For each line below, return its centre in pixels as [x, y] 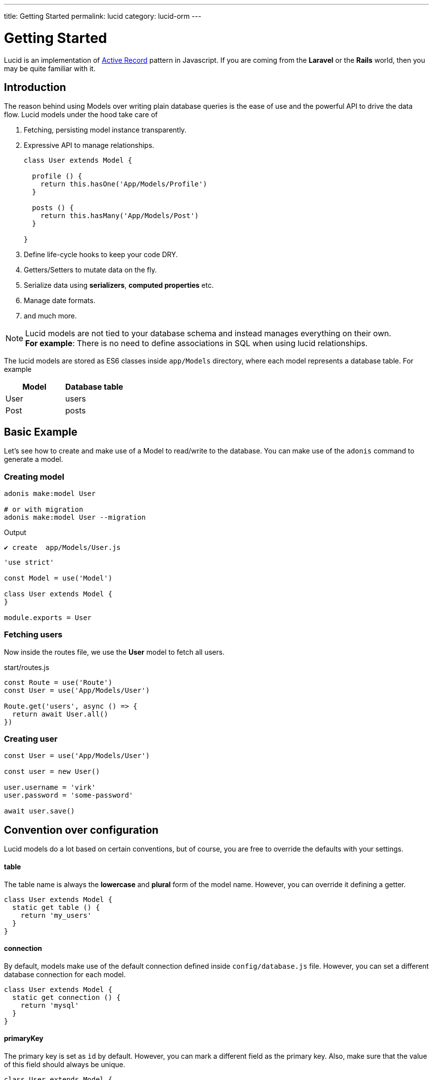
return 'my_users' [56, 915]
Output [15, 532]
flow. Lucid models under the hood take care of [81, 115]
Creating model [34, 476]
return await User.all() [60, 714]
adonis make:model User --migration [75, 517]
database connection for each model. [65, 974]
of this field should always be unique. [65, 1064]
